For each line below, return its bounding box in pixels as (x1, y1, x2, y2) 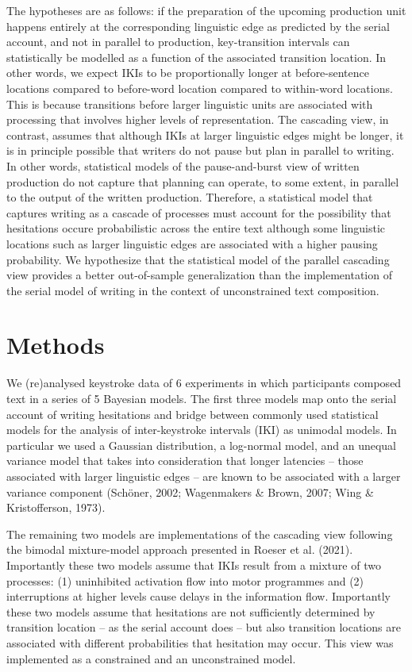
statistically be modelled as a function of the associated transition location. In (6, 48, 387, 65)
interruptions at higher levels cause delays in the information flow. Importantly (6, 588, 391, 605)
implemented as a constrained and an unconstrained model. (6, 650, 296, 666)
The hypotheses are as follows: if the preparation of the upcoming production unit (6, 2, 406, 18)
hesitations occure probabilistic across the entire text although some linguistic (6, 220, 386, 236)
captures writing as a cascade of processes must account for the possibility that (6, 204, 391, 221)
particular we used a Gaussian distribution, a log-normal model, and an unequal (6, 436, 397, 453)
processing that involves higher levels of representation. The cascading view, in (6, 111, 389, 128)
